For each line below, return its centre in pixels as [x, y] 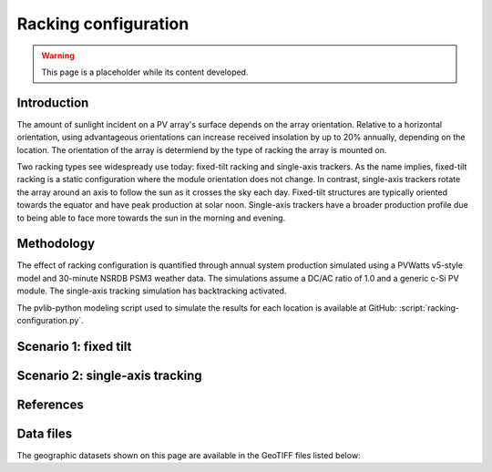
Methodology [56, 244]
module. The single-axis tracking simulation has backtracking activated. [152, 291]
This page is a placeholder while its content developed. [145, 72]
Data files [45, 433]
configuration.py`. [50, 321]
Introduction [53, 103]
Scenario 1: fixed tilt [74, 346]
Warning [58, 56]
